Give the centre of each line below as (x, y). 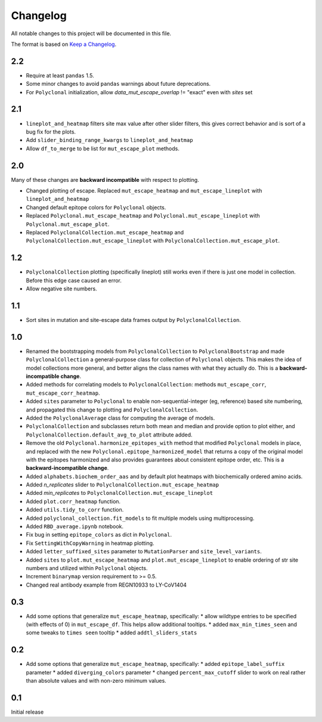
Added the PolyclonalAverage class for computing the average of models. (120, 418)
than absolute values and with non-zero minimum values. (96, 681)
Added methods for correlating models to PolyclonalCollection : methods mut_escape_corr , (146, 385)
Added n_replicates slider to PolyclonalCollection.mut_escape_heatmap (123, 485)
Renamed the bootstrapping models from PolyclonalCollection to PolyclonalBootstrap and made (155, 351)
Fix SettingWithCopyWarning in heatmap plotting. (90, 543)
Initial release (27, 712)
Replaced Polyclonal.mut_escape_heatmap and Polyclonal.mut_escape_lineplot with (143, 216)
